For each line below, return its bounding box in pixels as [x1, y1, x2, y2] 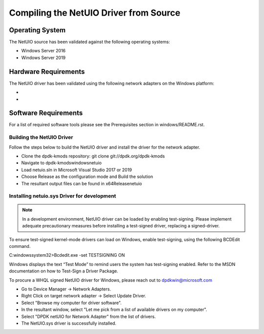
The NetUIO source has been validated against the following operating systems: [9, 39, 170, 45]
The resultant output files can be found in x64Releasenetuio [21, 180, 142, 186]
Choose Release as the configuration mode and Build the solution [21, 174, 154, 179]
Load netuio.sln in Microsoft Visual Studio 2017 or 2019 [21, 167, 132, 173]
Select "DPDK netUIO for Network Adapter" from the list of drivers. [21, 313, 156, 319]
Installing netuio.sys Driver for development [9, 193, 116, 200]
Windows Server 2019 [21, 54, 66, 61]
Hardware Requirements [9, 67, 85, 76]
